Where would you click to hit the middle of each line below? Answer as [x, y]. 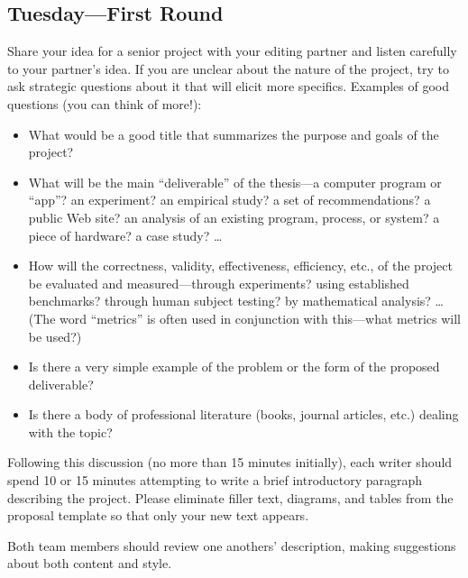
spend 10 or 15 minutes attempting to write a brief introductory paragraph [215, 480]
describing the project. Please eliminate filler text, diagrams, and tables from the [230, 497]
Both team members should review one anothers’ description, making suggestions [232, 545]
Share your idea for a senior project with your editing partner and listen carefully [232, 51]
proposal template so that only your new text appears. [158, 515]
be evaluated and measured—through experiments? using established [219, 283]
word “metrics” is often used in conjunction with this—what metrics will [261, 318]
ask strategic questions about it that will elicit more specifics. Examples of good [229, 86]
